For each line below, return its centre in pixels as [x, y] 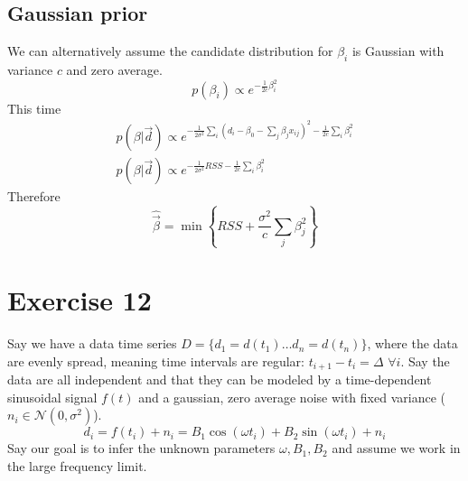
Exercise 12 [80, 300]
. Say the [425, 361]
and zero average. [114, 69]
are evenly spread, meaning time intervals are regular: [156, 361]
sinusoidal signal [52, 397]
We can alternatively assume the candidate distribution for [170, 51]
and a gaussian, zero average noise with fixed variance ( [292, 397]
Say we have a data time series [92, 343]
